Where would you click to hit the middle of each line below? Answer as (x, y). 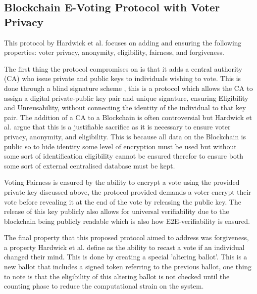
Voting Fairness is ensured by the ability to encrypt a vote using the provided (122, 182)
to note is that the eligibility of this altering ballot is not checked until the (117, 276)
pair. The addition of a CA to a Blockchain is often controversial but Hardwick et (128, 117)
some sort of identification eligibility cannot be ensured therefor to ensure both (124, 156)
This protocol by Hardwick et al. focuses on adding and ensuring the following (123, 42)
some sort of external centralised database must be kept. (90, 165)
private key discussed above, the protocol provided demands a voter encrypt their (128, 191)
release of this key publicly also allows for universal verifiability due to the (117, 211)
